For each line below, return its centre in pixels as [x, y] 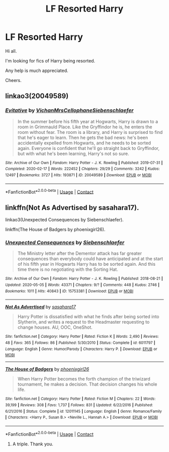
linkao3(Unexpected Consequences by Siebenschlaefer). [65, 220]
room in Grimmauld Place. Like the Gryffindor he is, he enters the [85, 127]
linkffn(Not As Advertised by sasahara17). [72, 208]
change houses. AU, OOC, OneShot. [55, 327]
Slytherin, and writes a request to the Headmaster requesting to [83, 322]
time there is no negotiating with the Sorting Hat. [68, 269]
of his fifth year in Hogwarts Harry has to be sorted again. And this [87, 264]
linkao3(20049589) [37, 96]
